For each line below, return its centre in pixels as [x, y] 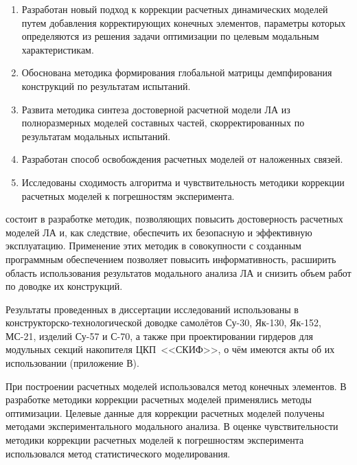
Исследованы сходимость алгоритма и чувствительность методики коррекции [183, 182]
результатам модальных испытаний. [96, 136]
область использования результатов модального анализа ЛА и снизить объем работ [178, 272]
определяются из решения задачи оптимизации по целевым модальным [170, 36]
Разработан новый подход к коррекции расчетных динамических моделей [175, 9]
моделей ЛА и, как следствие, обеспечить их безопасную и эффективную [159, 232]
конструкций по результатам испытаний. [106, 86]
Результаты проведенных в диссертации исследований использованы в [152, 309]
